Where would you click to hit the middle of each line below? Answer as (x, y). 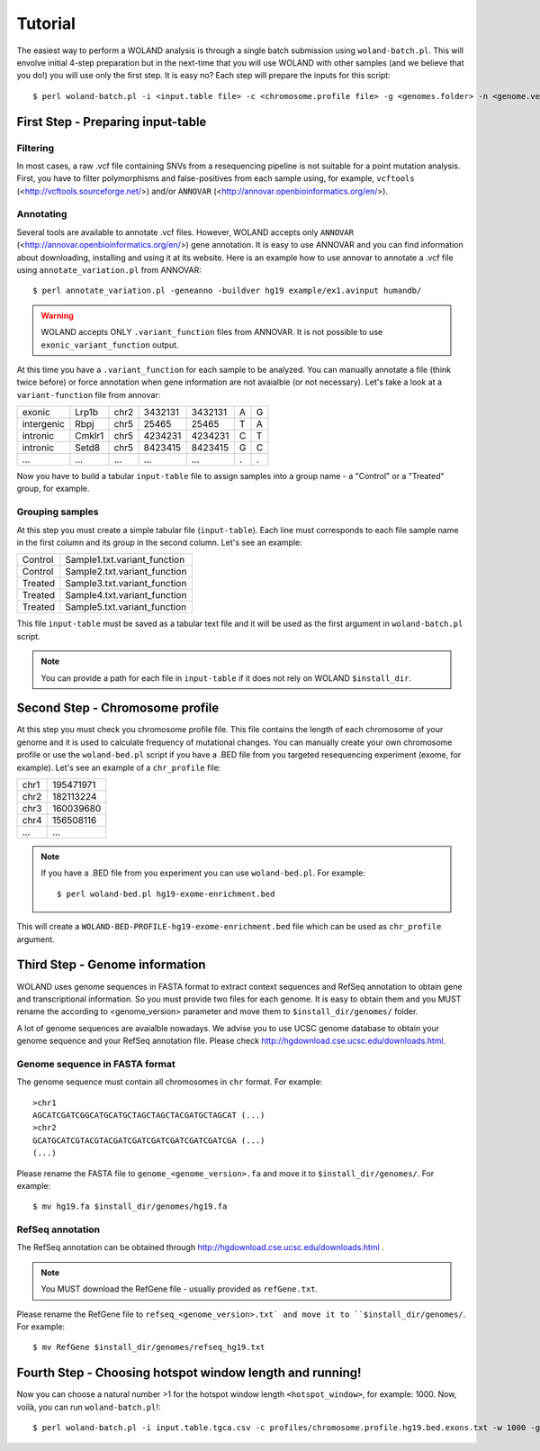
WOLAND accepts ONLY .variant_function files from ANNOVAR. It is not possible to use (212, 332)
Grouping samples (58, 512)
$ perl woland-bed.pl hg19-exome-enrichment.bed (166, 893)
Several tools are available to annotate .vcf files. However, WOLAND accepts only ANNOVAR (185, 232)
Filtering (35, 148)
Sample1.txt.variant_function (125, 560)
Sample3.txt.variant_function (126, 584)
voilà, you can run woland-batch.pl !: (89, 1407)
